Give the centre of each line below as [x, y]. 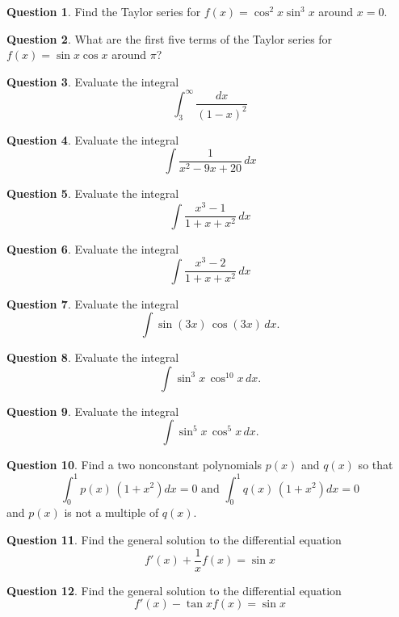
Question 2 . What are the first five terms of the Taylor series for [170, 38]
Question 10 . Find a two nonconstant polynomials [134, 465]
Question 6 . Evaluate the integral [93, 248]
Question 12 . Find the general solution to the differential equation [174, 590]
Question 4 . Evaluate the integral [93, 139]
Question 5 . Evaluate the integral [93, 193]
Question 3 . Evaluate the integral [93, 81]
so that [376, 465]
